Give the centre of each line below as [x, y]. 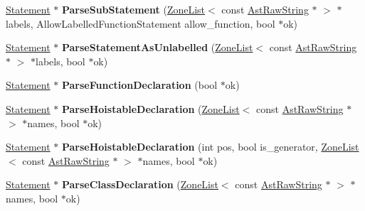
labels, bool [60, 61]
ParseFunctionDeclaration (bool [139, 85]
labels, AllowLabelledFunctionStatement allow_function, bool [141, 23]
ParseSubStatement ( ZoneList [133, 9]
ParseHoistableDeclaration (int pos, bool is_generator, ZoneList [210, 147]
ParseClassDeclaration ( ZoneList [140, 184]
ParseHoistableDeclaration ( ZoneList [150, 108]
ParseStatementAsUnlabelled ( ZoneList [157, 47]
